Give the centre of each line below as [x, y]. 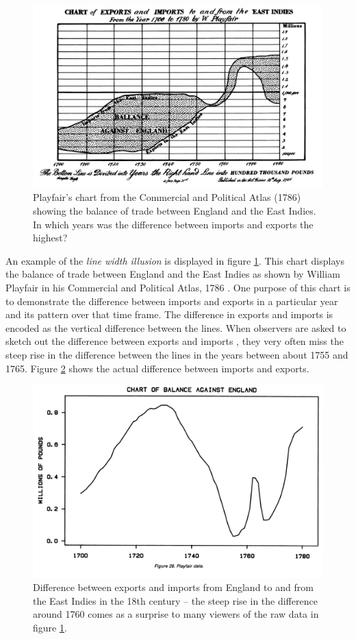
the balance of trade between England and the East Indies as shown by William [173, 274]
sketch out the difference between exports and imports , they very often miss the [175, 341]
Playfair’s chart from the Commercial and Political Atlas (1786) [167, 197]
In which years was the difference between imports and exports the [173, 224]
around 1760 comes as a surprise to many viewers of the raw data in [176, 614]
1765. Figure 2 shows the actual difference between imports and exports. [157, 368]
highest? [50, 238]
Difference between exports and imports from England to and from [173, 587]
